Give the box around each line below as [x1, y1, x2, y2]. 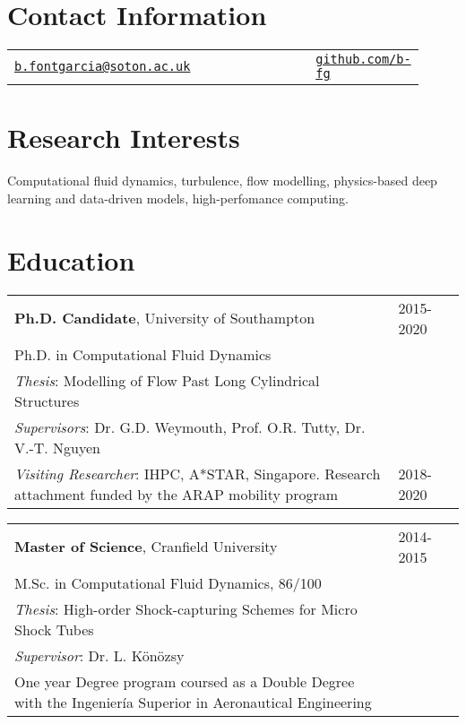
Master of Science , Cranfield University [14, 536, 278, 557]
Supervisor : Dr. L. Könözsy [14, 644, 185, 666]
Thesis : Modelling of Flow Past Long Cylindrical [14, 369, 320, 391]
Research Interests [7, 119, 240, 156]
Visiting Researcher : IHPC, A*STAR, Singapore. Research [14, 462, 381, 484]
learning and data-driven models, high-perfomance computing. [7, 188, 349, 207]
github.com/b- [315, 52, 411, 67]
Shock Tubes [14, 618, 94, 640]
